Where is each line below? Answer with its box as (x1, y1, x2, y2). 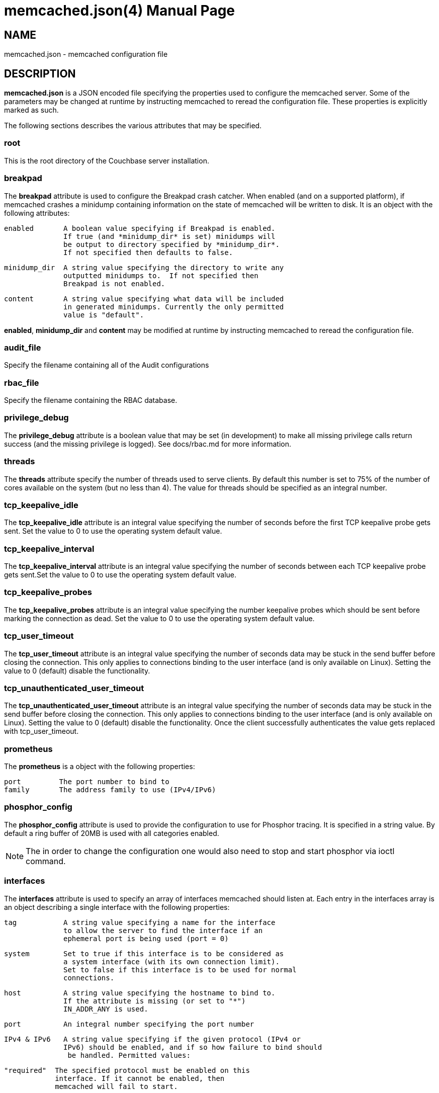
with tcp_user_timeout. (4, 727, 79, 736)
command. (26, 856, 66, 866)
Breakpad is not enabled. (63, 279, 165, 288)
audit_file (4, 342, 41, 353)
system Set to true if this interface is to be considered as (4, 949, 284, 958)
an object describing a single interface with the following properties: (4, 902, 230, 911)
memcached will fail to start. (55, 1082, 178, 1090)
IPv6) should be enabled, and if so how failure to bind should (63, 1043, 322, 1051)
